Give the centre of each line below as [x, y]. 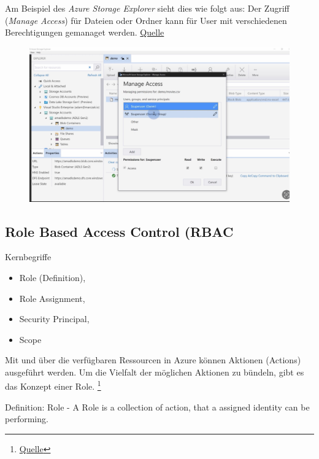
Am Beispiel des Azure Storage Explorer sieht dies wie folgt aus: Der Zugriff [147, 8]
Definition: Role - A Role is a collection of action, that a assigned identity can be [157, 407]
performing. [27, 419]
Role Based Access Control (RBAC [119, 231]
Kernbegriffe [28, 257]
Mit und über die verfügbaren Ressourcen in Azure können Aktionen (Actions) [153, 360]
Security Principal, [54, 319]
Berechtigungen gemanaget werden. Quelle [85, 32]
